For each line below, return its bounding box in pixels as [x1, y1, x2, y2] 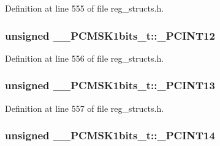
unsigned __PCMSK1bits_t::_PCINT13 [5, 78, 215, 93]
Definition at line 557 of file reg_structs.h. [5, 101, 164, 114]
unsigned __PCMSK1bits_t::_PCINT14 [5, 128, 215, 143]
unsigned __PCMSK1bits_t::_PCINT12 [5, 27, 215, 43]
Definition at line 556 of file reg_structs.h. [5, 51, 164, 64]
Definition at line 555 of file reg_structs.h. [5, 2, 164, 14]
